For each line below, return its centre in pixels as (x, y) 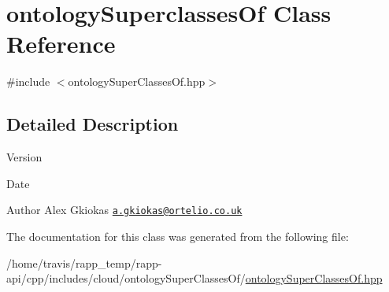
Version (24, 157)
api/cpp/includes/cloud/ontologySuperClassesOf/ (126, 278)
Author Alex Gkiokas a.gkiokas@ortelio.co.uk (124, 210)
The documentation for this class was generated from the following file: (178, 236)
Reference (61, 44)
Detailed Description (93, 124)
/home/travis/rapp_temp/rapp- (84, 262)
